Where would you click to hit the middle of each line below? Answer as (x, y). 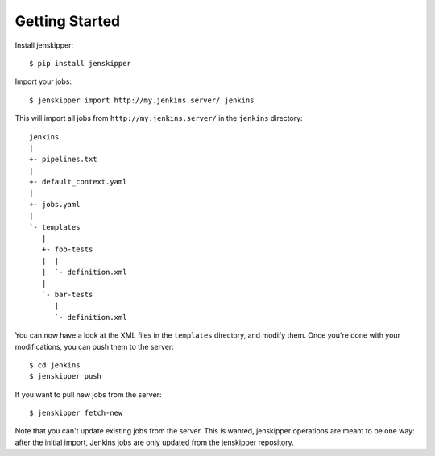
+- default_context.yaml (78, 182)
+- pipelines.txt (63, 160)
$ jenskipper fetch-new (76, 413)
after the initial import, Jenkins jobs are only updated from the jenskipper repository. (154, 442)
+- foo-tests (67, 249)
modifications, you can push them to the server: (95, 346)
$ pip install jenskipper (81, 63)
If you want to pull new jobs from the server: (88, 394)
